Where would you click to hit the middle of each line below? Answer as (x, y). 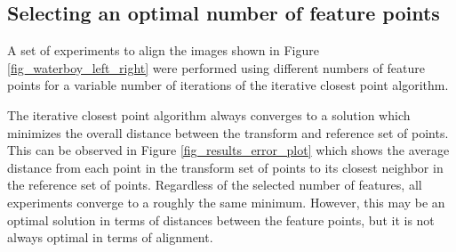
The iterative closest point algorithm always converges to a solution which (209, 114)
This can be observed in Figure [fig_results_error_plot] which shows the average (228, 150)
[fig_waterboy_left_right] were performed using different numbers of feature (216, 67)
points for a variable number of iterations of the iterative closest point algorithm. (228, 85)
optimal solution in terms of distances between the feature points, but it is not (221, 219)
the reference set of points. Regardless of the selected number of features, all (215, 185)
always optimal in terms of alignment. (110, 237)
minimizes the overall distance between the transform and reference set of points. (228, 132)
